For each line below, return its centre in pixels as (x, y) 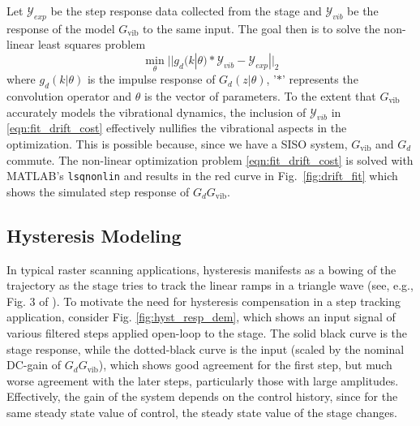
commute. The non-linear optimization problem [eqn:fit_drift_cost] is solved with (210, 159)
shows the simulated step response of (98, 191)
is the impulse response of (151, 79)
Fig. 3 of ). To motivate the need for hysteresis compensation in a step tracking (204, 301)
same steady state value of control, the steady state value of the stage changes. (202, 412)
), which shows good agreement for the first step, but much (245, 365)
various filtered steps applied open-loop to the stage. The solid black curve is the (207, 333)
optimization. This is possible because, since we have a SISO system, (177, 143)
